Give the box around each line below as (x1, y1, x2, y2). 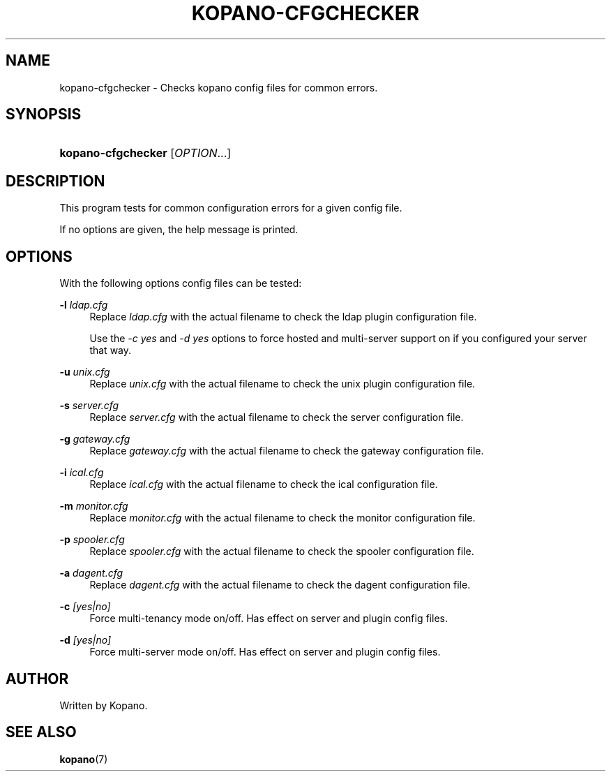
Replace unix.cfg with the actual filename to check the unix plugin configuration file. (89, 378, 476, 390)
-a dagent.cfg (59, 567, 123, 579)
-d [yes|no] (59, 634, 112, 646)
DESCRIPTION (6, 172, 105, 190)
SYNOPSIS (6, 105, 82, 124)
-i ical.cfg (59, 466, 104, 479)
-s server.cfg (59, 399, 119, 412)
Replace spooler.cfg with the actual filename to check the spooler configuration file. (89, 545, 474, 558)
